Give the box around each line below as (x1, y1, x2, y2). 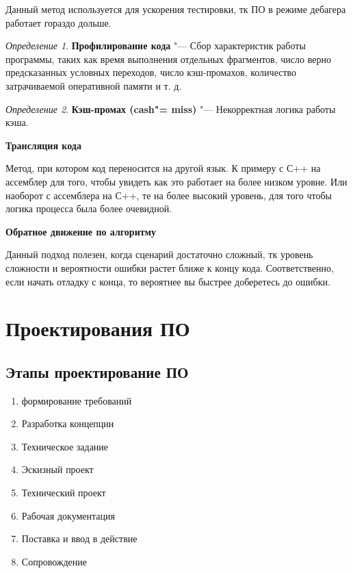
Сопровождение (21, 554, 88, 568)
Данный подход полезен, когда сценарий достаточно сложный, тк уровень (5, 247, 313, 262)
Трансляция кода (5, 138, 81, 152)
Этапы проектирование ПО (5, 361, 189, 382)
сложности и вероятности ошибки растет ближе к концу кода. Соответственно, (5, 260, 334, 275)
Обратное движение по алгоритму (5, 224, 157, 238)
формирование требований (21, 393, 132, 407)
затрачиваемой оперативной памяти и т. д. (5, 78, 182, 92)
